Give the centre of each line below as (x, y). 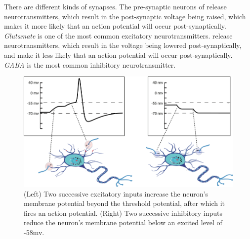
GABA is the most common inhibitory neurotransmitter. (90, 64)
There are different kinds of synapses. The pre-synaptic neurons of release (115, 6)
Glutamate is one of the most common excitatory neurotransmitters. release (118, 35)
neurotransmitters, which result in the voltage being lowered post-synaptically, (123, 45)
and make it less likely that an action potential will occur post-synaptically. (118, 55)
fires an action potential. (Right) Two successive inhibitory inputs (123, 213)
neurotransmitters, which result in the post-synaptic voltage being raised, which (125, 16)
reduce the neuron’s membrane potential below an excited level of (123, 222)
